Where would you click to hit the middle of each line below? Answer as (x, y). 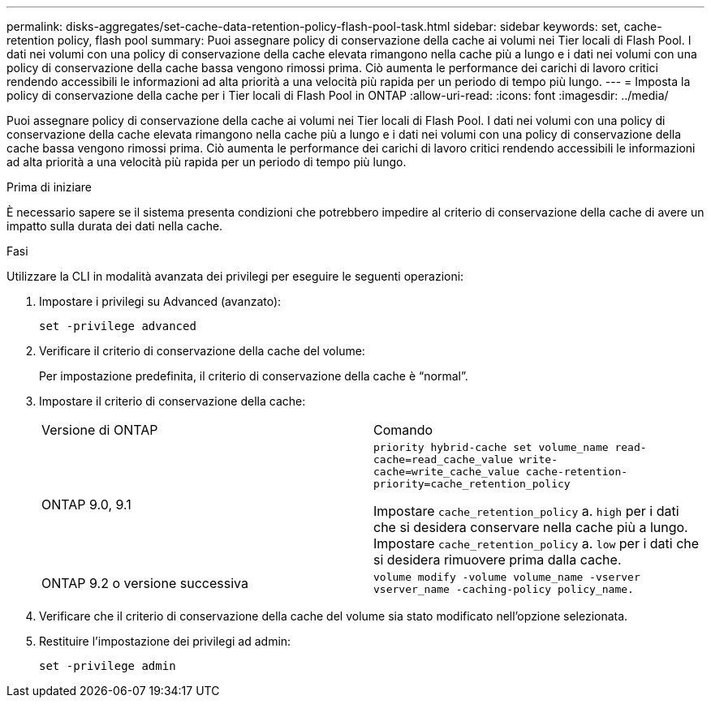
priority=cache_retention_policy (472, 484)
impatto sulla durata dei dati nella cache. (115, 226)
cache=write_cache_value (447, 472)
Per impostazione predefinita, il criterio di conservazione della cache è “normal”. (254, 376)
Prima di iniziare (49, 187)
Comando (403, 430)
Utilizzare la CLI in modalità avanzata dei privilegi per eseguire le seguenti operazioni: (235, 276)
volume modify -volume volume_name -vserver (507, 577)
